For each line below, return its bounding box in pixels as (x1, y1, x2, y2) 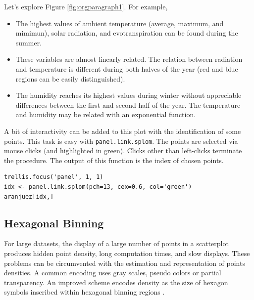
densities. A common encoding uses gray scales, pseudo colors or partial (4, 267, 221, 278)
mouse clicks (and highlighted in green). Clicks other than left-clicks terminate (4, 145, 242, 156)
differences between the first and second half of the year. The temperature (15, 99, 241, 110)
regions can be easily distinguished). (15, 73, 125, 84)
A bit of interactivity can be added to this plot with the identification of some (4, 126, 241, 136)
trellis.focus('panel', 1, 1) (4, 173, 103, 181)
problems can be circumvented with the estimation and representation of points (4, 257, 245, 268)
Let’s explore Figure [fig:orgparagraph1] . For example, (4, 1, 168, 11)
